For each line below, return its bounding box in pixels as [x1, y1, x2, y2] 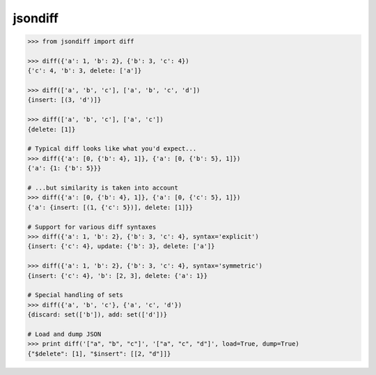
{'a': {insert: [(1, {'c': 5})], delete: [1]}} [27, 203, 193, 211]
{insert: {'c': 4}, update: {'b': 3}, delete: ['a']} [27, 243, 215, 250]
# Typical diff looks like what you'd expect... [27, 145, 197, 153]
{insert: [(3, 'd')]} [27, 96, 102, 104]
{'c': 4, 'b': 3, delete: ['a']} [27, 67, 142, 75]
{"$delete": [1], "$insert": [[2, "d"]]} [27, 349, 171, 358]
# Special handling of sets [27, 291, 123, 299]
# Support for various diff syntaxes [27, 223, 157, 231]
